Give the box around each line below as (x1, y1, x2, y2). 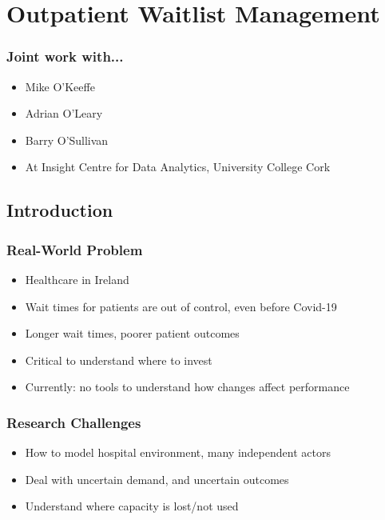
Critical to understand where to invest (25, 351, 212, 368)
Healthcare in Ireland (25, 270, 129, 287)
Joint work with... (6, 46, 124, 66)
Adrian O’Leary (25, 105, 103, 122)
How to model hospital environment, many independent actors (25, 444, 331, 461)
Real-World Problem (6, 239, 143, 259)
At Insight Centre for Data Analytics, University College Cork (25, 158, 331, 175)
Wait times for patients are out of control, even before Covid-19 (25, 298, 337, 314)
